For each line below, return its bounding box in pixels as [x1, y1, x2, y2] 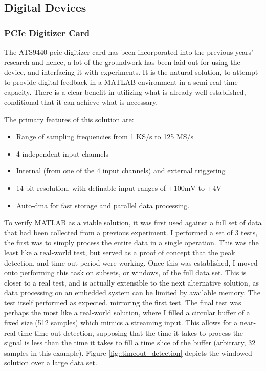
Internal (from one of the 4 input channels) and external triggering [16, 165, 226, 176]
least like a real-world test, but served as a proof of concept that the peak [4, 247, 235, 257]
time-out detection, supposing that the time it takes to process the [34, 327, 243, 338]
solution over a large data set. [4, 357, 97, 368]
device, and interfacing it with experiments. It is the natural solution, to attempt [4, 67, 258, 77]
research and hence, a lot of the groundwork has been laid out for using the [4, 56, 240, 67]
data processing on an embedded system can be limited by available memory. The [4, 287, 260, 298]
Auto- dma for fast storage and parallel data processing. [16, 200, 190, 210]
